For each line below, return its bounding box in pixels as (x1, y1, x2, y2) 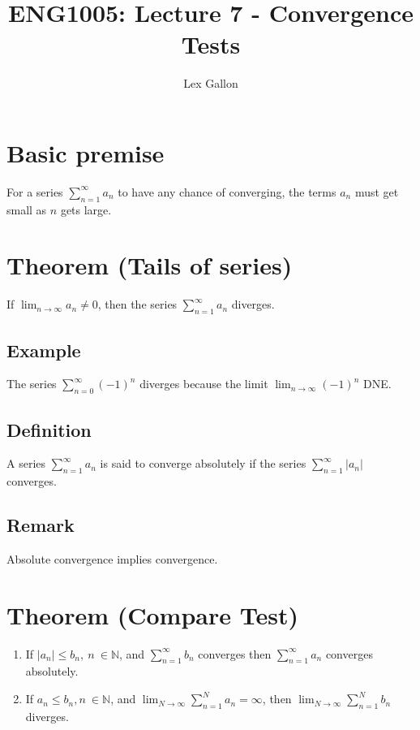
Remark (6, 512, 75, 538)
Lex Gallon (183, 75, 238, 92)
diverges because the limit (139, 375, 268, 392)
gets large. (60, 201, 112, 218)
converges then (198, 645, 272, 662)
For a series (6, 183, 63, 200)
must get (354, 183, 399, 200)
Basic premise (6, 136, 165, 169)
